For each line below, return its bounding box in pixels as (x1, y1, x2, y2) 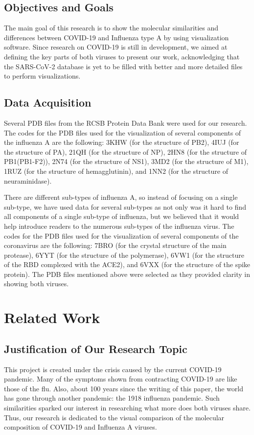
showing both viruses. (4, 278, 69, 289)
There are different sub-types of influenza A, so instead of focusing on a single (4, 192, 238, 202)
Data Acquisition (4, 95, 92, 110)
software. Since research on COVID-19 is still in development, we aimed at (4, 42, 228, 52)
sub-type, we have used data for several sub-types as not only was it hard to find (4, 201, 246, 212)
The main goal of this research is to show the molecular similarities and (4, 23, 219, 33)
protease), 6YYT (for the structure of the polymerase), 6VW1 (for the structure (4, 249, 245, 260)
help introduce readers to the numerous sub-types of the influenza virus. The (4, 220, 234, 231)
